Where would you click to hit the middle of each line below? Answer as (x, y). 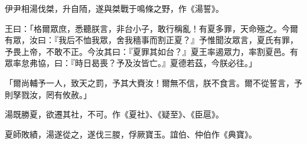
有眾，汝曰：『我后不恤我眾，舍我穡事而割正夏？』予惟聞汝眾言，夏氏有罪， (151, 40)
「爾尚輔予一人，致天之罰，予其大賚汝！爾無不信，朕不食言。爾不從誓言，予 (153, 82)
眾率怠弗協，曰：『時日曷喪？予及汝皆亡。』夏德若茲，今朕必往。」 (131, 63)
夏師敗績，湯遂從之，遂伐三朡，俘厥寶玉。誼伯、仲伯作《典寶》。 (131, 134)
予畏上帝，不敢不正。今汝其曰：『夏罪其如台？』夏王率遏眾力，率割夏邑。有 (151, 51)
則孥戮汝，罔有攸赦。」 (48, 94)
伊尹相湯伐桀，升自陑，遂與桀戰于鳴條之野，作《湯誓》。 (114, 8)
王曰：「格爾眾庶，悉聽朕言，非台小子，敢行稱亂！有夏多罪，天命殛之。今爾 (151, 28)
